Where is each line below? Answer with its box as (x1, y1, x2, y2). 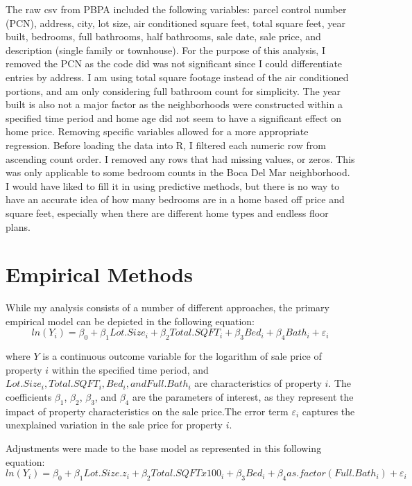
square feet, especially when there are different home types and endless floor (6, 205, 329, 220)
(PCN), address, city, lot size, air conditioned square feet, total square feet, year (6, 15, 345, 30)
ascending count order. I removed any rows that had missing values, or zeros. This (6, 151, 355, 166)
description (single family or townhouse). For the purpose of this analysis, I (6, 42, 325, 57)
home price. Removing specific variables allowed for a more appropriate (6, 124, 309, 139)
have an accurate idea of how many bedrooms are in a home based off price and (6, 192, 345, 207)
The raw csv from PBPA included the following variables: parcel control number (6, 2, 347, 16)
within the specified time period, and (51, 362, 209, 376)
